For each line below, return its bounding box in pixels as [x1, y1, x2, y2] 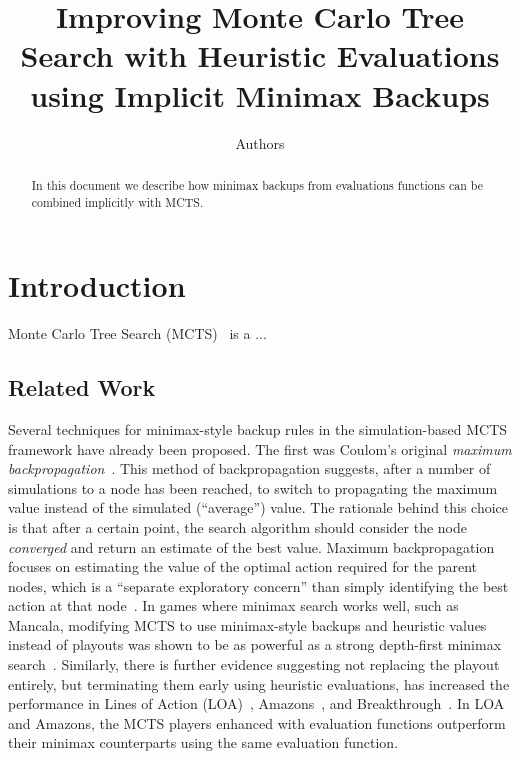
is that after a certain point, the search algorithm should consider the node [8, 516, 468, 537]
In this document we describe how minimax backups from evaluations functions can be [31, 176, 484, 193]
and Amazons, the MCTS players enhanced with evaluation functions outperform [8, 712, 506, 733]
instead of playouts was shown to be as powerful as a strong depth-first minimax [8, 634, 502, 655]
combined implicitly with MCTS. [31, 193, 204, 210]
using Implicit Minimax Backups [30, 74, 490, 115]
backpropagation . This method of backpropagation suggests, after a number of [8, 458, 491, 479]
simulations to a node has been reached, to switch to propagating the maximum [8, 477, 498, 498]
